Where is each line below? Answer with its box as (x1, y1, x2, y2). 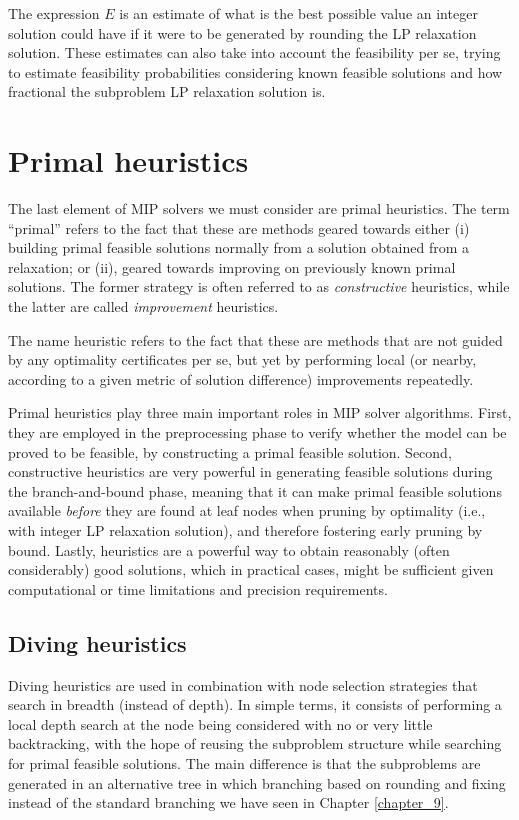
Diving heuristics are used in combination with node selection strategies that (8, 674, 478, 695)
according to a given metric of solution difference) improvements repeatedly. (8, 368, 474, 389)
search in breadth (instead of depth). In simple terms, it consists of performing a (8, 694, 502, 715)
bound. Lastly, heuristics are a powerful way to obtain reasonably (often (8, 539, 450, 560)
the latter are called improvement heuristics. (8, 296, 279, 317)
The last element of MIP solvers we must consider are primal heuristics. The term (8, 198, 510, 219)
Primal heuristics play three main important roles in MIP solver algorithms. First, (8, 402, 512, 423)
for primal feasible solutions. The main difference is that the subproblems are (8, 752, 481, 773)
